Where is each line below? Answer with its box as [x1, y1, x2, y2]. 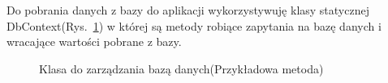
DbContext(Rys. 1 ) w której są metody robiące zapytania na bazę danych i [6, 17, 382, 34]
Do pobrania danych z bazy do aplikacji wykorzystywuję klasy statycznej [6, 2, 369, 18]
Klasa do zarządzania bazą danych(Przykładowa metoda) [39, 60, 324, 77]
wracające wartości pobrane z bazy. [6, 33, 182, 50]
